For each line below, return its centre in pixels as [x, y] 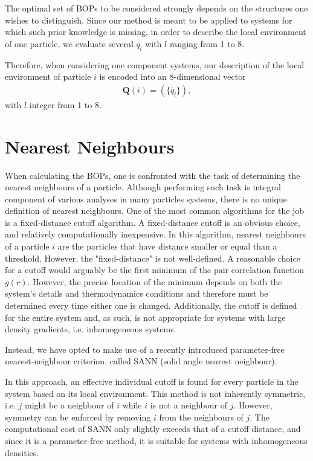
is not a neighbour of [189, 405]
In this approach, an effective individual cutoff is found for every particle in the [152, 382]
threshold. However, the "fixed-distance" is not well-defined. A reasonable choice [153, 258]
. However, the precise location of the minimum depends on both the [155, 281]
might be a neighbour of [69, 405]
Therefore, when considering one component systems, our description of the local [155, 64]
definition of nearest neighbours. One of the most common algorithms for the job [155, 211]
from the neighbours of [201, 417]
